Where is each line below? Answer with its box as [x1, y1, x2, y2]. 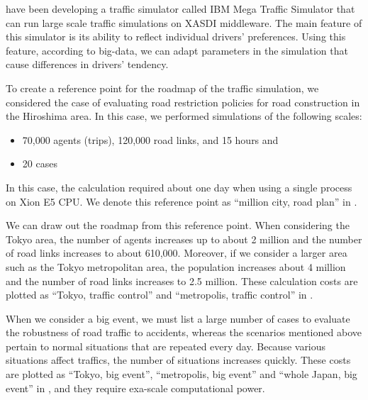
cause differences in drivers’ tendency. [6, 57, 169, 72]
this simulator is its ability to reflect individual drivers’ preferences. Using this [6, 29, 346, 44]
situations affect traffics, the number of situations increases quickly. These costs [6, 352, 351, 367]
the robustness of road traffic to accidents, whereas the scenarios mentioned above [6, 325, 362, 340]
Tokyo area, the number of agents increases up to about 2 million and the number [6, 231, 362, 246]
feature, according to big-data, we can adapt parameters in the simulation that [6, 43, 348, 57]
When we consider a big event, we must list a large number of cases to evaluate [6, 311, 350, 326]
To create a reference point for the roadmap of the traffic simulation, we [6, 80, 319, 95]
